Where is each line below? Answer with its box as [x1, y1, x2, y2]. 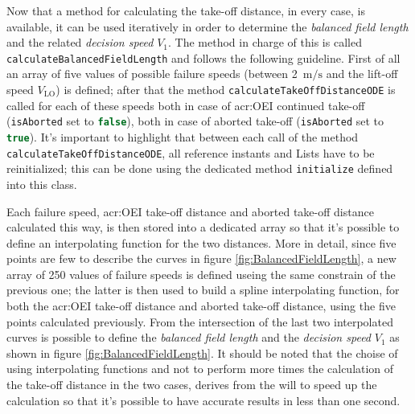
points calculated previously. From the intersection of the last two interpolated [6, 313, 393, 330]
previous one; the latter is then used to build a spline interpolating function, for [6, 281, 400, 298]
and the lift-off [326, 65, 398, 82]
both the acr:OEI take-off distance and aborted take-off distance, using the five [6, 297, 396, 314]
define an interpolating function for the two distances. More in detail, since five [6, 234, 397, 251]
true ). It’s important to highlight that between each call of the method [6, 128, 359, 145]
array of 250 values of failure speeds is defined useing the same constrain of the [6, 265, 396, 282]
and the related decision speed [6, 34, 154, 51]
